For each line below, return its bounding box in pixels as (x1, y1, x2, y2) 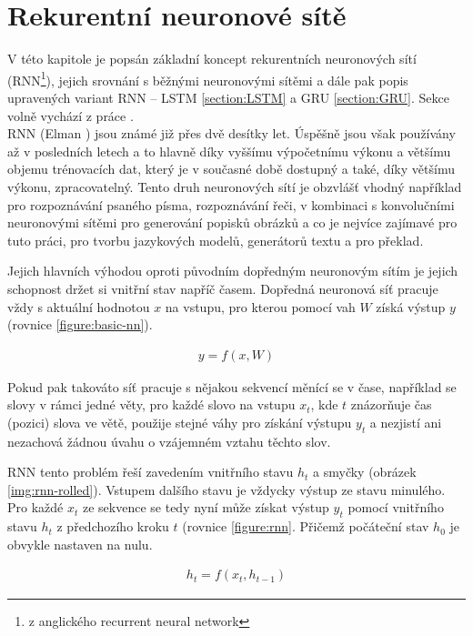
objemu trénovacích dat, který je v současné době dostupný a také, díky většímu (7, 159, 455, 178)
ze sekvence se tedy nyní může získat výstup (82, 498, 329, 517)
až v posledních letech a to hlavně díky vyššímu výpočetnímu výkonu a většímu (7, 141, 451, 160)
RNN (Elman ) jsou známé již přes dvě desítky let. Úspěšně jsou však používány (7, 124, 456, 143)
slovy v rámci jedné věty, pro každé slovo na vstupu (7, 395, 296, 414)
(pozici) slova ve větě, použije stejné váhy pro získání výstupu (7, 412, 352, 431)
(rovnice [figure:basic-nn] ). (7, 315, 153, 334)
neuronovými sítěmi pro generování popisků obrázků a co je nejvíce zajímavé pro (7, 213, 458, 232)
